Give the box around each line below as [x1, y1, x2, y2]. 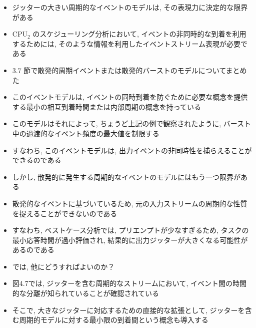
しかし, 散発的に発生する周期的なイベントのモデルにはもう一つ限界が [12, 171, 240, 182]
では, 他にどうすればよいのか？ [12, 261, 115, 271]
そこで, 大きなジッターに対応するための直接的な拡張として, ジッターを [12, 304, 245, 315]
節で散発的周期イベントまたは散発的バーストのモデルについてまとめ [23, 65, 247, 75]
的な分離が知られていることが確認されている [12, 288, 159, 298]
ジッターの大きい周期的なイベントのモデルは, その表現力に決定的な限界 [12, 2, 248, 12]
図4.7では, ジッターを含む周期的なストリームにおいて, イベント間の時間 [12, 278, 246, 288]
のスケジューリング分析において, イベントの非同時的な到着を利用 [32, 29, 246, 39]
